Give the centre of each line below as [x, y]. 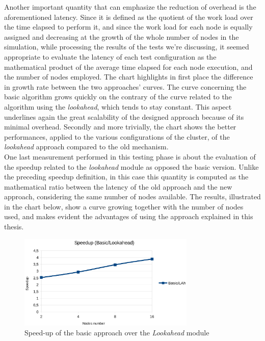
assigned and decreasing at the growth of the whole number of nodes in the [122, 36]
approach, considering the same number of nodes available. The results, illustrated [132, 196]
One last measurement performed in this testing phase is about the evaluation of [130, 156]
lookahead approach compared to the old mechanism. [86, 147]
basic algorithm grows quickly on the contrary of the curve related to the [118, 97]
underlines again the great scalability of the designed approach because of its [124, 116]
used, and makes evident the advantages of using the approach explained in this [129, 216]
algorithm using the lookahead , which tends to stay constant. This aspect [118, 106]
